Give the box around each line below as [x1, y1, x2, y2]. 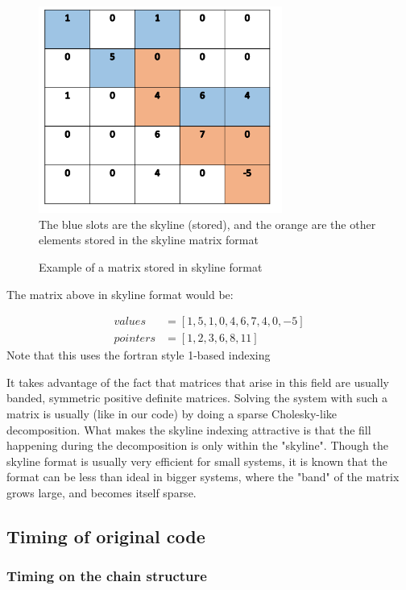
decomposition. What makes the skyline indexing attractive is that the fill [6, 421, 371, 438]
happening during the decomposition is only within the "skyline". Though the [6, 437, 388, 454]
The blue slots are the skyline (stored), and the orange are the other [39, 215, 376, 232]
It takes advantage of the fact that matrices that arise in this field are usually [6, 373, 389, 390]
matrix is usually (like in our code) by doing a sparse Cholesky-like [6, 405, 338, 422]
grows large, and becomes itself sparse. [6, 484, 197, 501]
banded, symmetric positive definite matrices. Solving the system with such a [6, 389, 388, 406]
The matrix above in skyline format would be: [6, 285, 234, 302]
